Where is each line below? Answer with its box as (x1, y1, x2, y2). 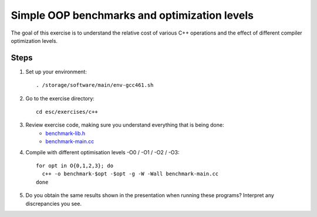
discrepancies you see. (25, 200, 82, 207)
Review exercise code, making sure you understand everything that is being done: (25, 121, 224, 128)
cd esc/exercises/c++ (36, 108, 98, 116)
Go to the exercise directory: (25, 94, 95, 102)
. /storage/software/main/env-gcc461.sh (36, 82, 154, 89)
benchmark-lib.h (45, 130, 86, 137)
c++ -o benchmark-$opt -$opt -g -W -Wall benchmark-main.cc (42, 171, 219, 177)
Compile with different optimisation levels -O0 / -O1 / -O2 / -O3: (25, 148, 180, 155)
